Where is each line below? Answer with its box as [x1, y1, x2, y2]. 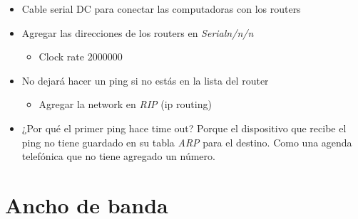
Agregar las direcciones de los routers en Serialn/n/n [21, 25, 254, 40]
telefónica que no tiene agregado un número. [21, 149, 215, 164]
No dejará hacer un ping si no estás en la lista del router [21, 73, 269, 87]
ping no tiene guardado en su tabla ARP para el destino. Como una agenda [21, 134, 352, 149]
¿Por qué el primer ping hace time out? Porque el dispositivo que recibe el [21, 120, 347, 135]
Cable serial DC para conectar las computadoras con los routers [21, 1, 301, 16]
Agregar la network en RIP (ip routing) [39, 97, 212, 112]
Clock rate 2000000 [39, 49, 123, 64]
